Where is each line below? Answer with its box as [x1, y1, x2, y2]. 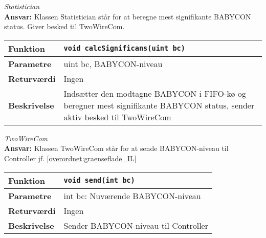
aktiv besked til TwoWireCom [63, 111, 171, 123]
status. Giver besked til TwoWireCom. [4, 21, 125, 32]
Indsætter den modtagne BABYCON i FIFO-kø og [63, 87, 246, 99]
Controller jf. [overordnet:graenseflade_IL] [4, 153, 137, 163]
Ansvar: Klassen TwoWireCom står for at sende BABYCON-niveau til [4, 143, 229, 154]
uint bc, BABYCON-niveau [63, 57, 163, 70]
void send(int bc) [63, 176, 135, 185]
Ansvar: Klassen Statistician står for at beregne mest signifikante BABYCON [4, 11, 251, 21]
